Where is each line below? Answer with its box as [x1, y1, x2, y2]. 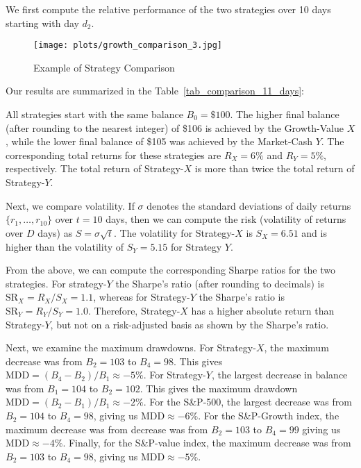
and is [301, 225, 327, 240]
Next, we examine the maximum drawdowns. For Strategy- [6, 340, 256, 355]
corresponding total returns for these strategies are [6, 147, 221, 162]
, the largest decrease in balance [211, 367, 348, 382]
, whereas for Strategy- [93, 290, 190, 304]
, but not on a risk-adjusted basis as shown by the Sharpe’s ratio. [50, 317, 329, 331]
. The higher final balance [230, 107, 339, 122]
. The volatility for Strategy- [113, 225, 235, 240]
